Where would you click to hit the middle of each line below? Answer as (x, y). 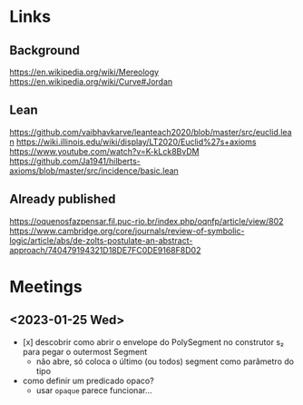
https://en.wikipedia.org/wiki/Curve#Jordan (91, 82)
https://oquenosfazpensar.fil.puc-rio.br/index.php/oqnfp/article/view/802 (147, 221)
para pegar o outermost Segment (85, 351)
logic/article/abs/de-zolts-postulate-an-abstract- (101, 240)
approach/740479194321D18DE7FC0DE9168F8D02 (105, 250)
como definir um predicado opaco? (88, 380)
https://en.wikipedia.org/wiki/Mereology (84, 72)
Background (44, 50)
